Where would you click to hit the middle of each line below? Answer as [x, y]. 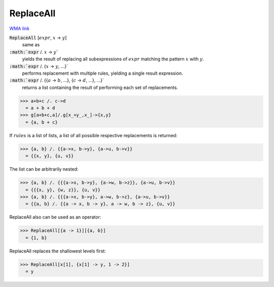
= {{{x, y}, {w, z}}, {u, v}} [63, 190]
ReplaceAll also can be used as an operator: [55, 217]
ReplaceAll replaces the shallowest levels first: [58, 251]
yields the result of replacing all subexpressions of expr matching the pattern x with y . [113, 59]
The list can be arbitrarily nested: [44, 169]
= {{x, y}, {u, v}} [50, 156]
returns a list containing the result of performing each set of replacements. [100, 87]
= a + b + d [40, 108]
